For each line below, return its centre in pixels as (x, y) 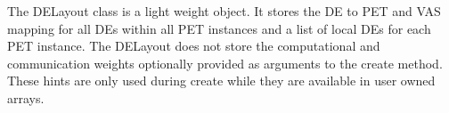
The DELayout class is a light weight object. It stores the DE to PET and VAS (224, 11)
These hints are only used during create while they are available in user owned (221, 81)
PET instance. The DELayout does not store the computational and (194, 46)
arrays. (26, 97)
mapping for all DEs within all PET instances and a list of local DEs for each (219, 28)
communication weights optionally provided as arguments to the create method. (225, 63)
